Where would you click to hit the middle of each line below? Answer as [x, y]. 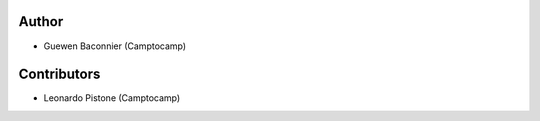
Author [41, 21]
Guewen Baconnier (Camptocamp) [115, 46]
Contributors [59, 74]
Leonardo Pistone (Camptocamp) [112, 98]
